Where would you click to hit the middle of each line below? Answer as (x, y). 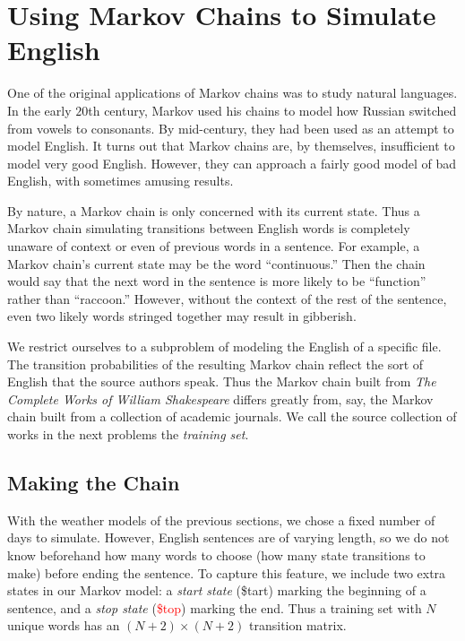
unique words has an (64, 625)
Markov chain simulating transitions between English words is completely (209, 228)
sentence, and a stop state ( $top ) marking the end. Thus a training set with (215, 607)
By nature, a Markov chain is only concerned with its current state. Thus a (214, 210)
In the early (39, 110)
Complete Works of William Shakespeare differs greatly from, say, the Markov (220, 398)
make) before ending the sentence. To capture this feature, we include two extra (227, 572)
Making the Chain (94, 482)
